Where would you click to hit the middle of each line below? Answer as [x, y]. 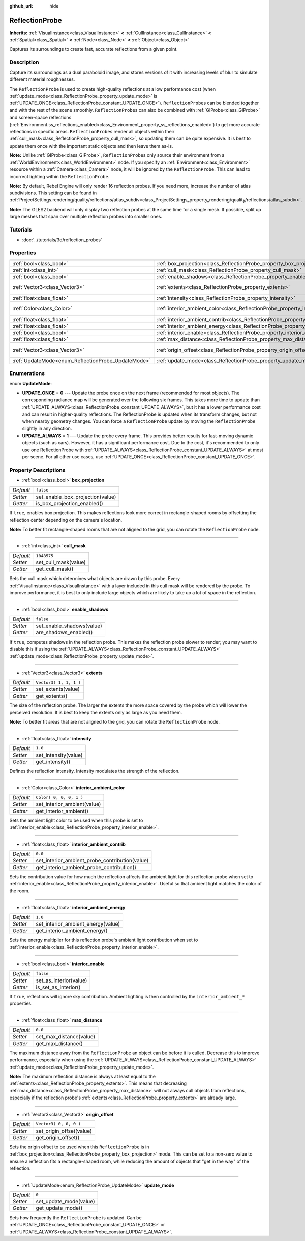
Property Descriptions [37, 470]
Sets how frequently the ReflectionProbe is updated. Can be [75, 1217]
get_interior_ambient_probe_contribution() [86, 867]
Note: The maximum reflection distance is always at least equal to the [83, 1076]
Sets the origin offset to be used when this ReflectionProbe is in [79, 1147]
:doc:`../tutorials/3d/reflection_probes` [62, 240]
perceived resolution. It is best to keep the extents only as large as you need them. [96, 712]
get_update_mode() [59, 1208]
